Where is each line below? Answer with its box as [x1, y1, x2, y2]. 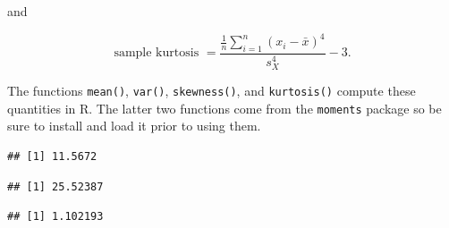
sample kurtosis [114, 46, 199, 60]
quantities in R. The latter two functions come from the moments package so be [7, 98, 442, 117]
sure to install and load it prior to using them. [7, 116, 261, 135]
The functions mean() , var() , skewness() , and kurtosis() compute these [7, 81, 416, 99]
